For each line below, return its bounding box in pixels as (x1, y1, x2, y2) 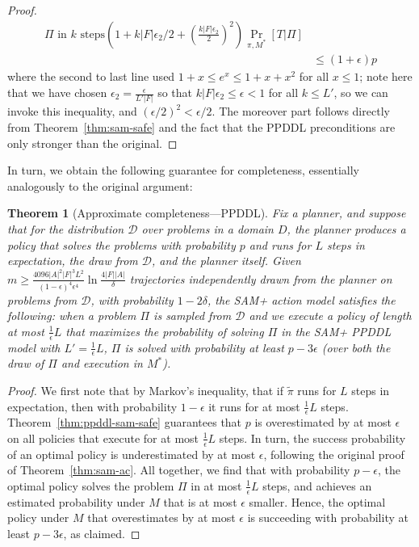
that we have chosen (7, 84, 107, 101)
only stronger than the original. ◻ (7, 134, 178, 151)
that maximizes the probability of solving (65, 322, 264, 339)
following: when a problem (7, 307, 136, 324)
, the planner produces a (287, 220, 406, 237)
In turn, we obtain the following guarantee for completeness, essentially (7, 162, 359, 179)
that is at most (163, 493, 237, 510)
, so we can (333, 84, 388, 101)
